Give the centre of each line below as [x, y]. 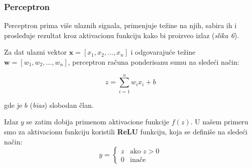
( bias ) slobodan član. [62, 105]
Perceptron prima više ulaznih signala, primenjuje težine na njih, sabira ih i [120, 25]
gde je [13, 105]
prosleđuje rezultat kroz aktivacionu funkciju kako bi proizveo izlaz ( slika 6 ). [122, 35]
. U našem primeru [219, 122]
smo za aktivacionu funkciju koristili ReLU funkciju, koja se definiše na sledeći [126, 131]
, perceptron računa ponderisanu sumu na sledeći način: [154, 62]
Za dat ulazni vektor [35, 52]
